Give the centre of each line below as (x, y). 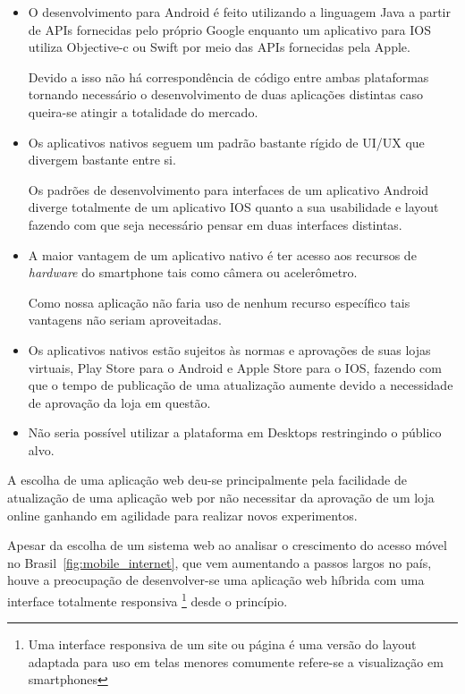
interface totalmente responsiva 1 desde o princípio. (148, 600)
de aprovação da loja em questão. (119, 402)
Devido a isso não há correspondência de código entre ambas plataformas (228, 76)
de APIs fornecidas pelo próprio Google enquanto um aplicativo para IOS (229, 29)
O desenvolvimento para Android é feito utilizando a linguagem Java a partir (239, 12)
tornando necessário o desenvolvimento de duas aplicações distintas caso (226, 94)
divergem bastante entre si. (102, 160)
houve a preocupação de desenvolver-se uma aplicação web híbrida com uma (216, 580)
